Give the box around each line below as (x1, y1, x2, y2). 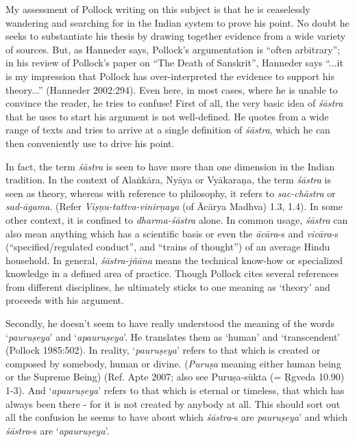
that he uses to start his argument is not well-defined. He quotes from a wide (5, 109, 329, 123)
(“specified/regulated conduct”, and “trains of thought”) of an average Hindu (5, 239, 330, 254)
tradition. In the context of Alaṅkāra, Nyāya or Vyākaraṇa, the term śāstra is (5, 172, 331, 187)
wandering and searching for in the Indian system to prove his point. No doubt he (5, 15, 350, 29)
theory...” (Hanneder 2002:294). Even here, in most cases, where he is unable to (5, 82, 338, 96)
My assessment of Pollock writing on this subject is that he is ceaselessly (5, 2, 310, 16)
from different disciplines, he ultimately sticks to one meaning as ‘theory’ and (5, 279, 330, 294)
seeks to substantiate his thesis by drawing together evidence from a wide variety (5, 29, 346, 43)
